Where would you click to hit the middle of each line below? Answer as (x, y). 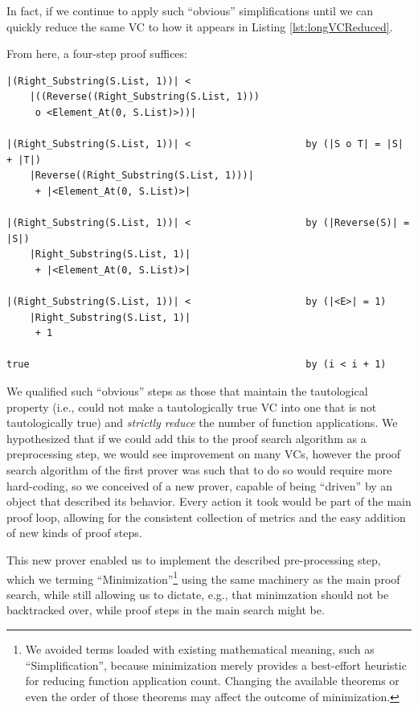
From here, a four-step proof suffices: (97, 53)
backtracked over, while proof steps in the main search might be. (166, 610)
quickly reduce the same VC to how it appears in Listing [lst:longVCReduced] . (200, 26)
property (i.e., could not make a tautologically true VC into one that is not (192, 406)
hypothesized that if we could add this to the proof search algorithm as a (186, 438)
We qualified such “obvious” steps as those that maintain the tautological (187, 391)
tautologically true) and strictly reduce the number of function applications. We (202, 423)
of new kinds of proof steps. (74, 533)
